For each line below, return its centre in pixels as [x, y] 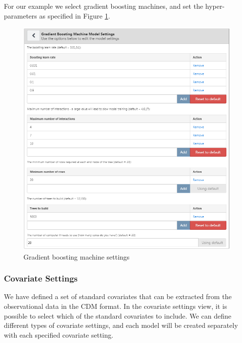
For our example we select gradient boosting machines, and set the [104, 6]
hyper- [215, 6]
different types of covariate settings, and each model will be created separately [121, 325]
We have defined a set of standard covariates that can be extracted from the [118, 296]
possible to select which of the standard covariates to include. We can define [118, 315]
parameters [20, 15]
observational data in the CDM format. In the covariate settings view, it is [116, 306]
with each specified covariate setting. [59, 334]
